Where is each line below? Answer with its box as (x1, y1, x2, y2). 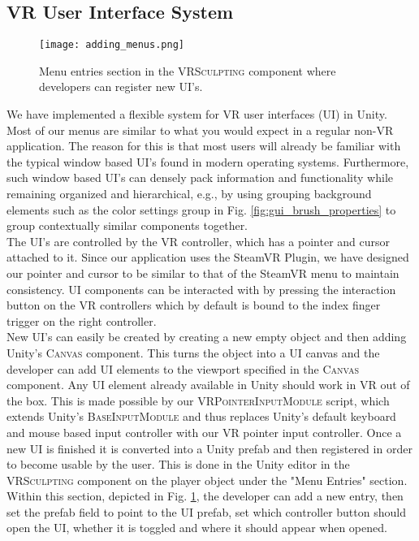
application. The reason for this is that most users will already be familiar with (6, 137, 401, 154)
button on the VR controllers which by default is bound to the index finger (6, 296, 381, 314)
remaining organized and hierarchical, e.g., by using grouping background (6, 185, 372, 202)
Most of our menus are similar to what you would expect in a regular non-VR (6, 121, 394, 138)
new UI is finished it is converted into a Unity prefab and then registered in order (6, 439, 413, 457)
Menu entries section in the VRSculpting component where (39, 62, 336, 79)
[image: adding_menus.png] (39, 39, 184, 51)
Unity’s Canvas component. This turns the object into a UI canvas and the (6, 344, 380, 361)
